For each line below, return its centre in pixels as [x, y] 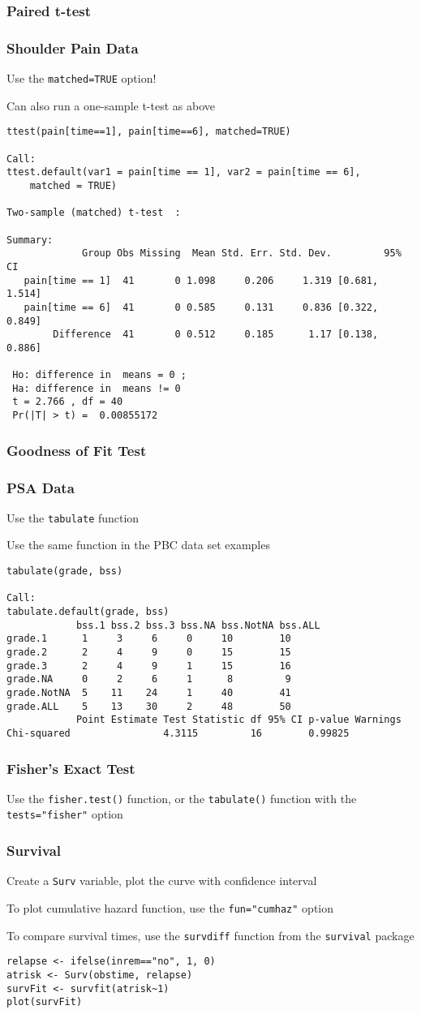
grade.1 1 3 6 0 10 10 [149, 639]
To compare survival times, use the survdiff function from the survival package [210, 935]
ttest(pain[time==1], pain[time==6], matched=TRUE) [149, 132]
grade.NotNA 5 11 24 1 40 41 [149, 692]
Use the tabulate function [73, 517]
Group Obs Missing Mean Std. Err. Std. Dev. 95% [242, 253]
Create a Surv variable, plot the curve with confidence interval [162, 881]
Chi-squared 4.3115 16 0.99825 [178, 733]
